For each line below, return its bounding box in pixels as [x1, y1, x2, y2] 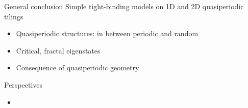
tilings [4, 11, 23, 21]
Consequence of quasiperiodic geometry [16, 62, 139, 73]
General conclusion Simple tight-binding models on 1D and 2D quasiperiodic [4, 1, 244, 11]
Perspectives [4, 79, 43, 90]
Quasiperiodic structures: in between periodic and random [16, 28, 199, 39]
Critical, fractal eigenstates [16, 45, 101, 56]
